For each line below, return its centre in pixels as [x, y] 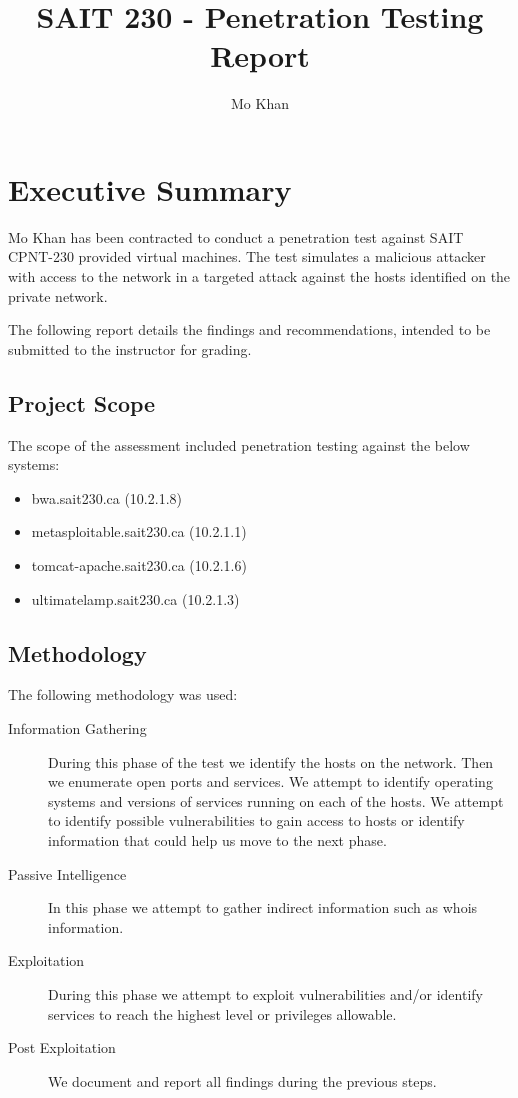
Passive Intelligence [67, 873]
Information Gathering [77, 727]
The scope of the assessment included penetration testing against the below [239, 444]
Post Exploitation [62, 1047]
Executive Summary [150, 188]
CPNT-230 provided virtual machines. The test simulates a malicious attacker [247, 256]
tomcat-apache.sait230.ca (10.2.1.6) [139, 564]
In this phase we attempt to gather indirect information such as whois [263, 907]
